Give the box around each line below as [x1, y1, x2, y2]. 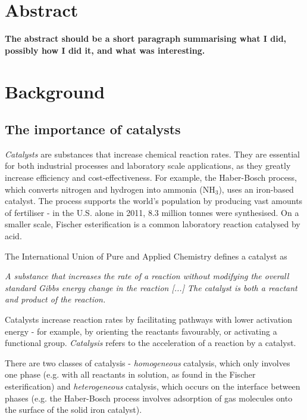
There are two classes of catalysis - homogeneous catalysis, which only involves [5, 356, 290, 369]
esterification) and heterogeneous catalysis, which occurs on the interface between [5, 379, 300, 392]
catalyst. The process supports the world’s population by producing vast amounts [5, 194, 303, 207]
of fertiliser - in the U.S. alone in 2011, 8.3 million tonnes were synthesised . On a [5, 206, 299, 218]
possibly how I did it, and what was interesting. [5, 44, 205, 56]
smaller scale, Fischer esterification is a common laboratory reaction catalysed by [5, 218, 300, 230]
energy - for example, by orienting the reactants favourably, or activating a [5, 325, 277, 337]
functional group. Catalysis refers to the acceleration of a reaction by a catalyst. [5, 336, 296, 349]
